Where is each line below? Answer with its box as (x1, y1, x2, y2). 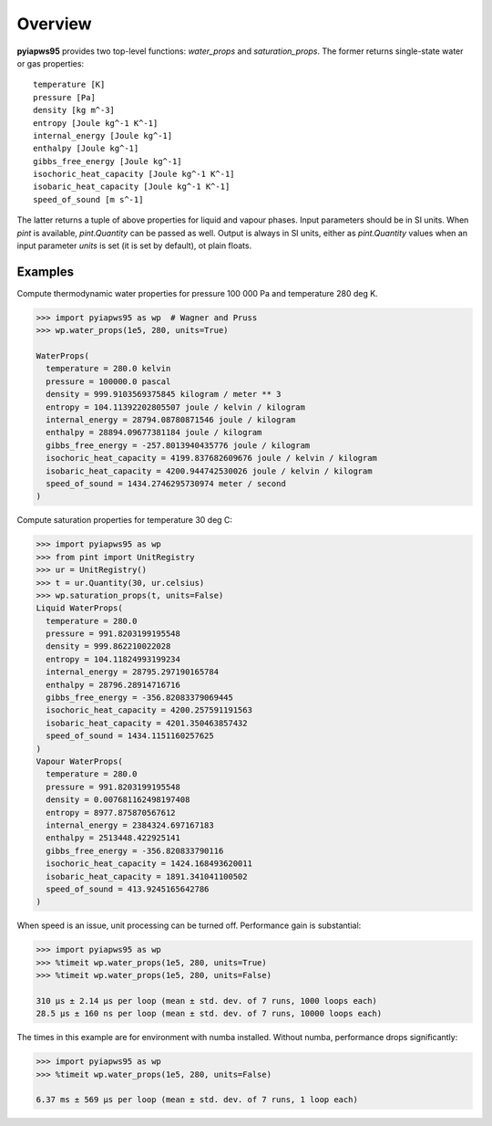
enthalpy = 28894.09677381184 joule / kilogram (46, 427, 262, 438)
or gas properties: (16, 57, 85, 68)
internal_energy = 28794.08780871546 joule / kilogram (46, 415, 296, 425)
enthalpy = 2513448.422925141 (46, 833, 181, 843)
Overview (16, 14, 92, 34)
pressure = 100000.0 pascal (46, 376, 171, 387)
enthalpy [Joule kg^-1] (33, 143, 139, 154)
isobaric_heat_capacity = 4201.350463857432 (46, 717, 248, 728)
